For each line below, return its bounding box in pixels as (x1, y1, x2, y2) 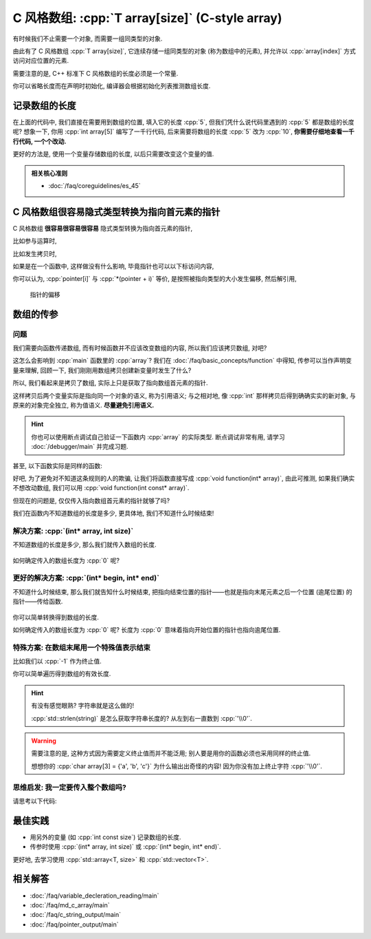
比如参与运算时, (12, 237, 58, 245)
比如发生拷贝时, (12, 249, 58, 257)
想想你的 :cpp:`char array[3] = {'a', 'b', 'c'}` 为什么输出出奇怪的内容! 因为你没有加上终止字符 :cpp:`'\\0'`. (31, 761, 323, 770)
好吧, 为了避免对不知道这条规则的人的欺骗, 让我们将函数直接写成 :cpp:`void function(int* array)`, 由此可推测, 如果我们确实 (12, 474, 355, 482)
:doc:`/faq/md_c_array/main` (30, 900, 110, 909)
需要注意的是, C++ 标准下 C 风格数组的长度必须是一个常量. (12, 69, 179, 77)
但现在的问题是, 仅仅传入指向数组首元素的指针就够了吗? (12, 496, 170, 505)
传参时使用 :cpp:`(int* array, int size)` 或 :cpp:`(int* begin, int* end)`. (30, 843, 221, 851)
